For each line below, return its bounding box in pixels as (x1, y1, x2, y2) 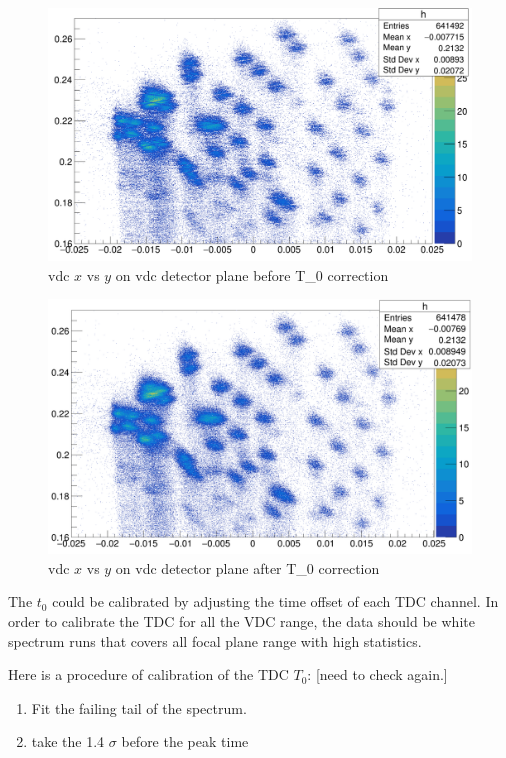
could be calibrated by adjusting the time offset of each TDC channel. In (52, 591, 499, 612)
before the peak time (121, 731, 249, 752)
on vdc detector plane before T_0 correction (115, 264, 389, 285)
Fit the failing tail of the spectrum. (31, 697, 247, 718)
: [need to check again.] (307, 664, 448, 685)
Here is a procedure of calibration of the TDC (8, 664, 289, 685)
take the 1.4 (31, 731, 105, 752)
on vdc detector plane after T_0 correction (115, 557, 380, 578)
